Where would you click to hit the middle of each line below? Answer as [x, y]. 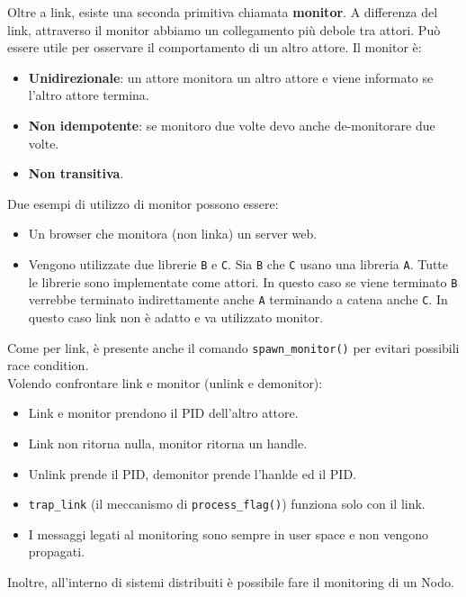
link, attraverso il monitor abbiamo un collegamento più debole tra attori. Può [224, 29]
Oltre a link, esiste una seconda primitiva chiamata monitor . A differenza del [223, 12]
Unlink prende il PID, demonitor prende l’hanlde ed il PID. [192, 473]
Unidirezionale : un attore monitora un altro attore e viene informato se [231, 77]
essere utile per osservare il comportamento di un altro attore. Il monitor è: [215, 47]
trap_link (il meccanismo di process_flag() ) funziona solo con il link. [227, 504]
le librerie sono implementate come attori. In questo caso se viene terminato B [243, 281]
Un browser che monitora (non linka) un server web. [173, 234]
